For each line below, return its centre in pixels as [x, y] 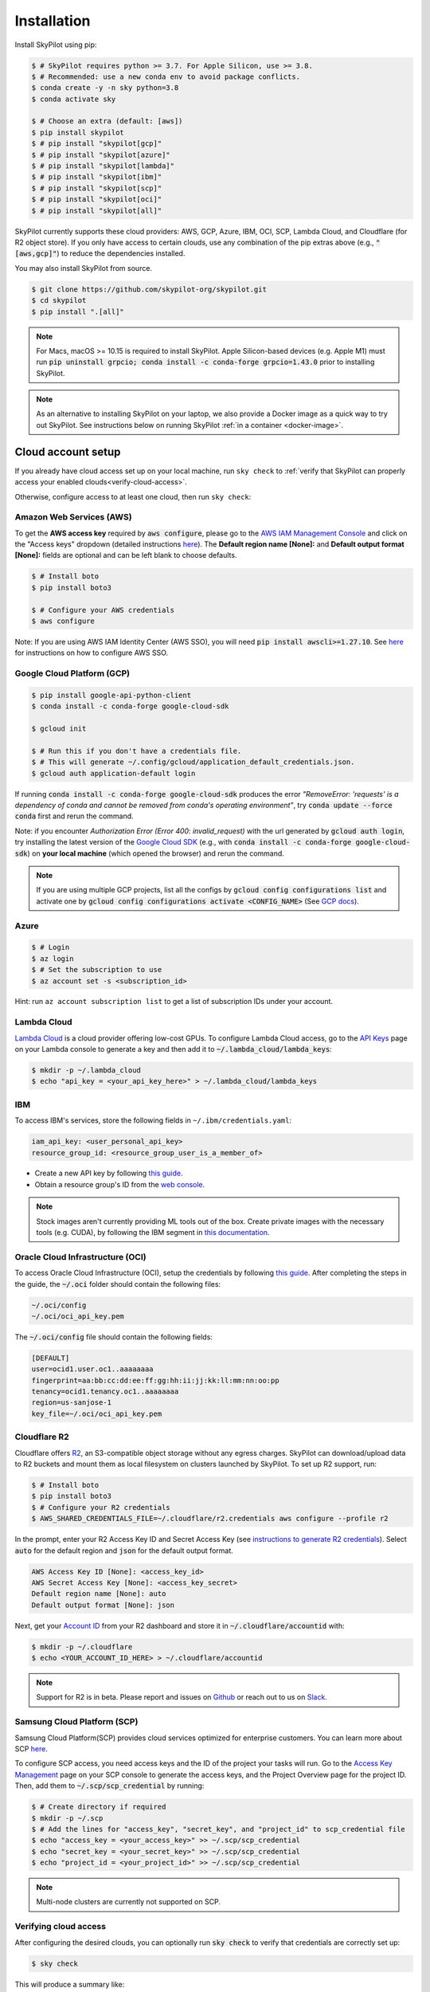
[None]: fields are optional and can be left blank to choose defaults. [126, 555]
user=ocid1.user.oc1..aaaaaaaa [93, 1369]
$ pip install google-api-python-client [111, 695]
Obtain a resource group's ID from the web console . [120, 1184]
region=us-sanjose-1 [71, 1403]
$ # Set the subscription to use [97, 970]
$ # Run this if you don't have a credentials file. [137, 751]
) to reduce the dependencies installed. [121, 253]
